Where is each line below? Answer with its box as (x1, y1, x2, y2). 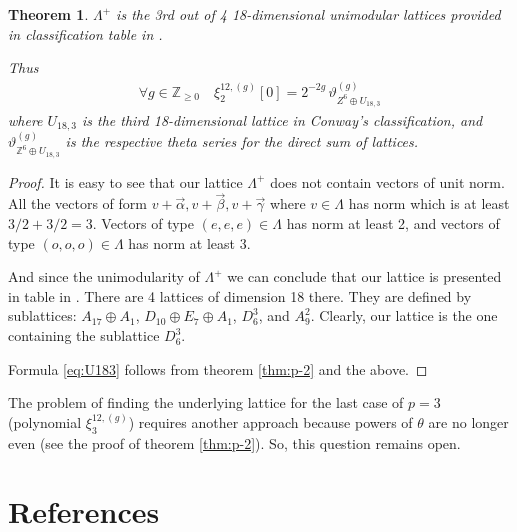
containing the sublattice (8, 325, 160, 346)
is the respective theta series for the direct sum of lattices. (65, 131, 419, 152)
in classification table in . (8, 23, 163, 44)
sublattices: (8, 305, 77, 326)
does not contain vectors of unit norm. (270, 171, 505, 192)
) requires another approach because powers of (128, 411, 413, 432)
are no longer (428, 411, 509, 432)
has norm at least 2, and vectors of (286, 213, 500, 234)
